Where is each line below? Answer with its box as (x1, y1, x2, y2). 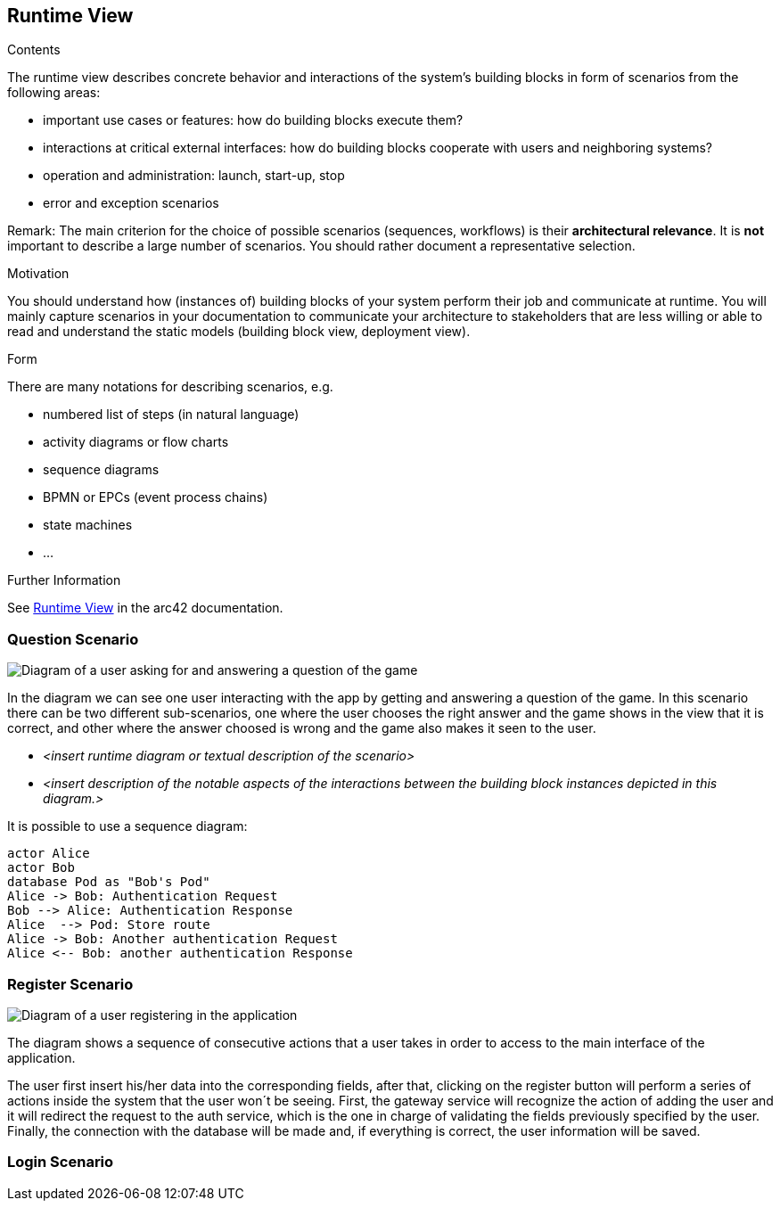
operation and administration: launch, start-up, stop (43, 168, 345, 184)
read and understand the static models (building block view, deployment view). (7, 324, 471, 340)
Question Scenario (7, 629, 139, 648)
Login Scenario (7, 1153, 114, 1171)
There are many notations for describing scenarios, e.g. (7, 379, 333, 395)
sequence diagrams (43, 462, 160, 478)
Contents (7, 42, 61, 58)
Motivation (7, 266, 70, 282)
